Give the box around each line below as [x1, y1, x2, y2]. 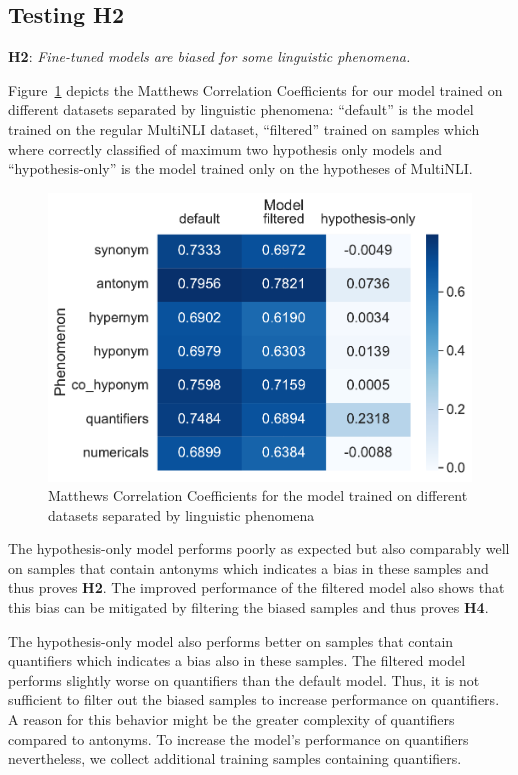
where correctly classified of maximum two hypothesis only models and [8, 138, 443, 159]
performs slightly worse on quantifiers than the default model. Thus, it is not [8, 669, 480, 690]
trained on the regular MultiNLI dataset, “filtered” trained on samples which [8, 118, 480, 139]
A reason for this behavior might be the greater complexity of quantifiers [8, 709, 455, 730]
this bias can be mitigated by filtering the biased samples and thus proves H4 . [8, 597, 489, 618]
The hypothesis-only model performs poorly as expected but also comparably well [8, 538, 510, 559]
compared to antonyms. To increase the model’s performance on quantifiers [8, 728, 469, 749]
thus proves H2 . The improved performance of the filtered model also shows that [8, 577, 505, 598]
